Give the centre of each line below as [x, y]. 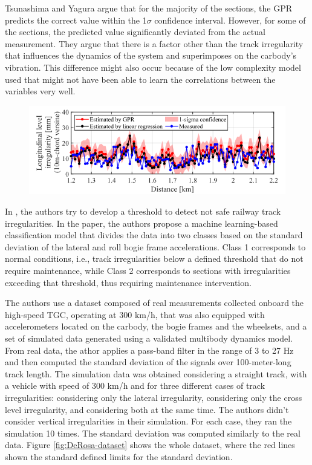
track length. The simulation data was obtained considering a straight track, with [156, 373]
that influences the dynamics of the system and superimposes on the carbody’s [151, 55]
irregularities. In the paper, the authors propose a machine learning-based [141, 223]
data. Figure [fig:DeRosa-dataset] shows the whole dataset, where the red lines [150, 445]
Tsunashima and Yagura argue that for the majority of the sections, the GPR [149, 8]
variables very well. [40, 91]
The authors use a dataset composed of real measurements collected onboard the [154, 303]
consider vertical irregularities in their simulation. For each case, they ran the [148, 421]
